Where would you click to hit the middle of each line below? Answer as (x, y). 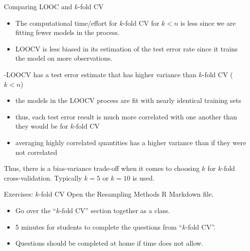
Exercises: (18, 194)
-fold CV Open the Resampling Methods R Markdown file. (126, 194)
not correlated (36, 152)
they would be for (42, 126)
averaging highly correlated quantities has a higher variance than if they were (131, 142)
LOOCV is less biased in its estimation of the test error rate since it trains (126, 48)
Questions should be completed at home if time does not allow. (109, 243)
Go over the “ (36, 210)
